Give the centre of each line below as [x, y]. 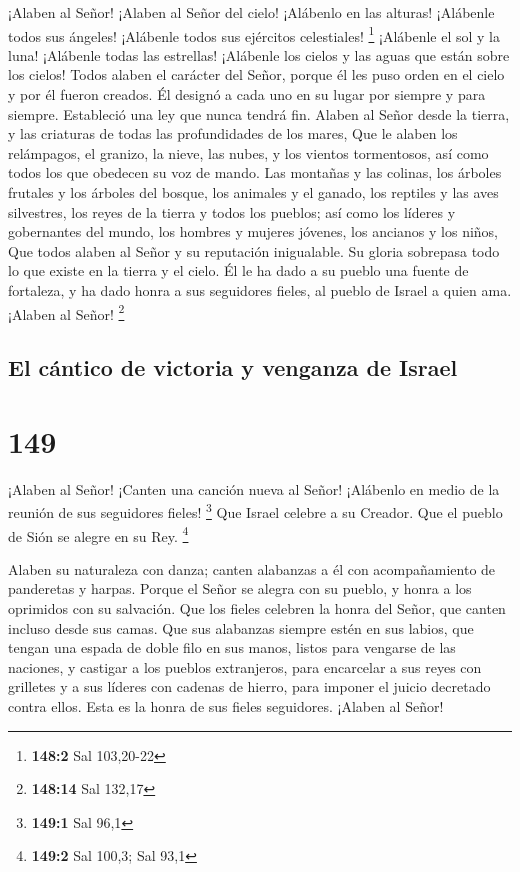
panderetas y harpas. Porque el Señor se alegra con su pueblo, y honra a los [240, 588]
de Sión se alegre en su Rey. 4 [98, 534]
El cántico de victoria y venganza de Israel [233, 367]
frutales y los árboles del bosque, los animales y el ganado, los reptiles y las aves [253, 192]
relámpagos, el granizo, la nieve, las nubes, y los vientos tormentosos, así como [248, 152]
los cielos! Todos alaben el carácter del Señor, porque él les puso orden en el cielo [256, 74]
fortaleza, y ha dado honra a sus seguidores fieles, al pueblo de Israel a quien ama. [260, 289]
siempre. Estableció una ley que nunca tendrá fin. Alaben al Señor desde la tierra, [259, 113]
